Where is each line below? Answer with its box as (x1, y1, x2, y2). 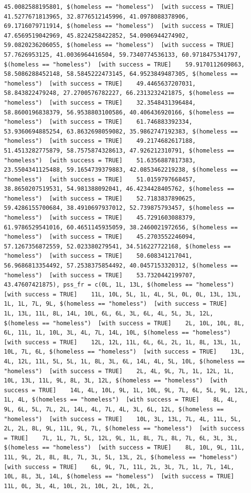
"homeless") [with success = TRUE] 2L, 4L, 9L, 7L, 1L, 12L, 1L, (4, 367, 234, 375)
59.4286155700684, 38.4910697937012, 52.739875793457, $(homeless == (4, 204, 234, 212)
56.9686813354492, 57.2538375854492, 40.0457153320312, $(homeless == (4, 262, 238, 269)
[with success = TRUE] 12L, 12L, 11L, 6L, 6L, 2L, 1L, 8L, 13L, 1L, (4, 338, 241, 346)
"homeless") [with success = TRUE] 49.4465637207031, (4, 80, 196, 87)
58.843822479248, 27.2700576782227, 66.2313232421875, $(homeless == (4, 90, 234, 97)
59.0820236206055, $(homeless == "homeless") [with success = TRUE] (4, 42, 234, 49)
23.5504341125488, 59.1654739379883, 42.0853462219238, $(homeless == (4, 166, 238, 174)
